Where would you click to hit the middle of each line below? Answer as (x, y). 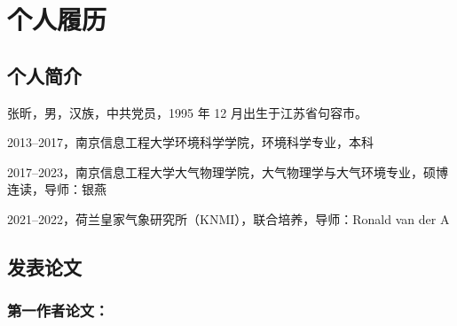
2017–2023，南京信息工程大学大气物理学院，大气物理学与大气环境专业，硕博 (228, 171)
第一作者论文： (58, 310)
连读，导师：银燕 (57, 189)
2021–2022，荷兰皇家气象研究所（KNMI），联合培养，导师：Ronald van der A (228, 218)
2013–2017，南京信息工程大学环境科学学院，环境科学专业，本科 (190, 142)
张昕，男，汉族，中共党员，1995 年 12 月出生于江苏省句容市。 (187, 112)
